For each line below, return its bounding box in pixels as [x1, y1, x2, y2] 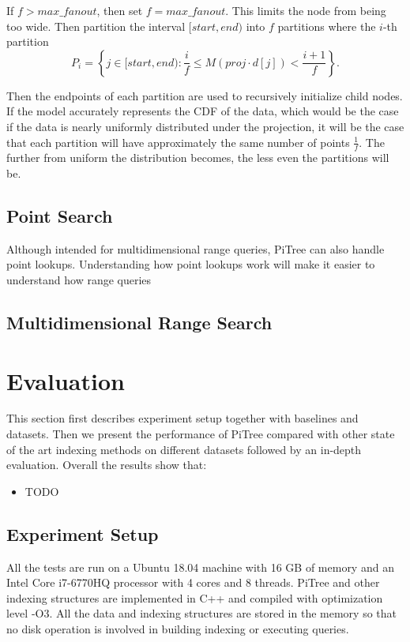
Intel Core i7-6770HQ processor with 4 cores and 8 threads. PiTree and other [6, 574, 380, 591]
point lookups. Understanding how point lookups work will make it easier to [6, 256, 375, 272]
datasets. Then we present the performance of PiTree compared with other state [6, 426, 395, 442]
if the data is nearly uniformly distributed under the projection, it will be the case [6, 118, 404, 134]
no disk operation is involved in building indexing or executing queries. [6, 621, 349, 637]
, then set [96, 2, 143, 18]
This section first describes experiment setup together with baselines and [6, 410, 359, 426]
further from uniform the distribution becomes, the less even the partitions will [6, 149, 389, 166]
